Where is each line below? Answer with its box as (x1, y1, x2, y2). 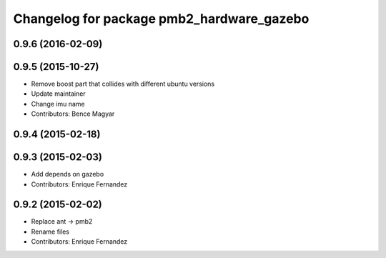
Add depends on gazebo (31, 170, 104, 179)
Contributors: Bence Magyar (31, 109, 115, 118)
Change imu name (31, 99, 85, 108)
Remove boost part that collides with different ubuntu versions (31, 79, 214, 89)
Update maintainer (31, 89, 86, 98)
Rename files (31, 227, 69, 236)
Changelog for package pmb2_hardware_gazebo (13, 11, 310, 26)
